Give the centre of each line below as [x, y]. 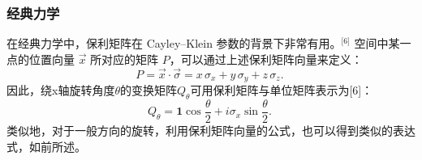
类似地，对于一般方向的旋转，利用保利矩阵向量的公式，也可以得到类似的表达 [211, 130]
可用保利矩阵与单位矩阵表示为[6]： [282, 90]
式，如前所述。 [46, 146]
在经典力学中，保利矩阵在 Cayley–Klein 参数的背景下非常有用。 [174, 43]
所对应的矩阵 [125, 59]
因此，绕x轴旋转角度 [61, 90]
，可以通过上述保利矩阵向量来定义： [266, 59]
